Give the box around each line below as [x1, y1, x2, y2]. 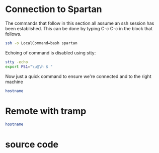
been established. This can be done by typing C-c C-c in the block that [5, 25, 152, 31]
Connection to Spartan [5, 4, 102, 15]
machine [5, 79, 24, 85]
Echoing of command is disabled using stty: [5, 49, 96, 56]
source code [5, 139, 59, 150]
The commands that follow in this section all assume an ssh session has [5, 20, 154, 26]
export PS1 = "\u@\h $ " [5, 64, 53, 69]
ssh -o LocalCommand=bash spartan [5, 40, 78, 46]
